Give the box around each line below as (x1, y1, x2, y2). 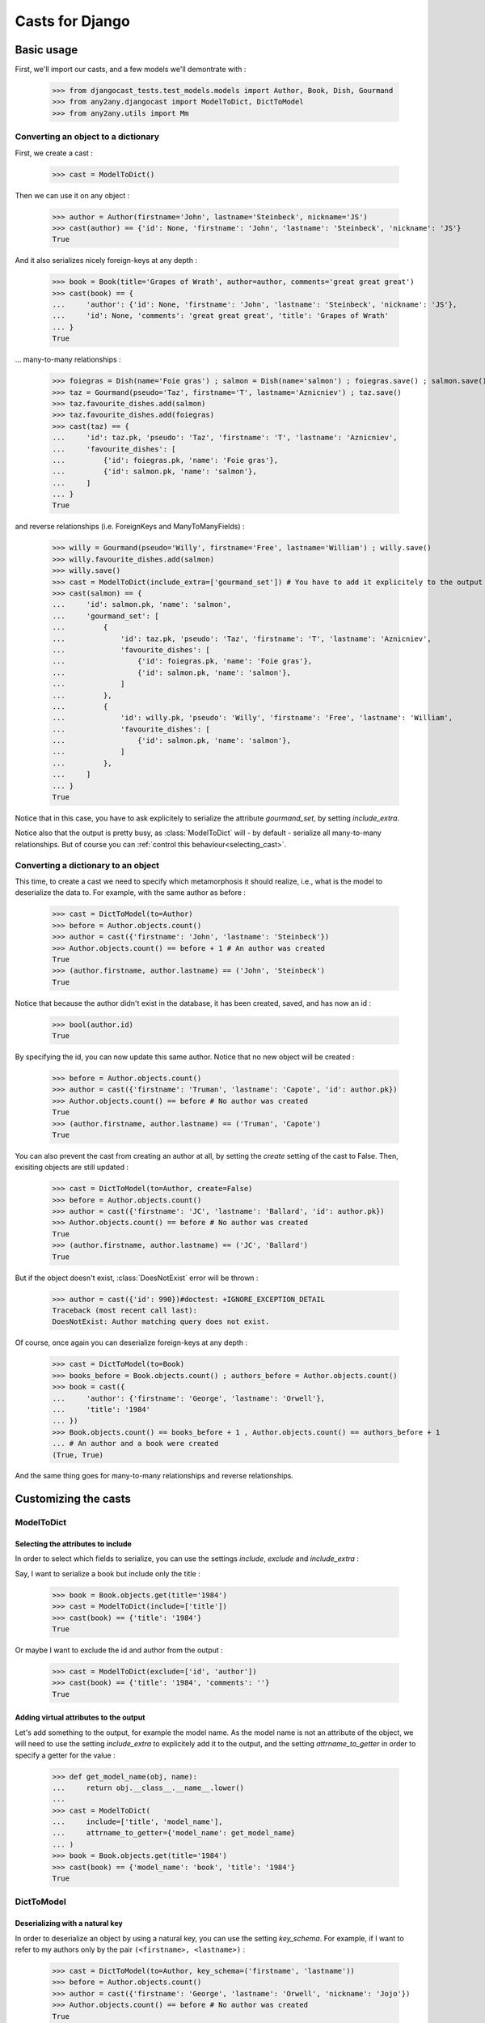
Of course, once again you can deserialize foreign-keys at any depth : (15, 1338, 248, 1347)
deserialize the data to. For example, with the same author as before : (15, 888, 247, 897)
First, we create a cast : (15, 148, 93, 158)
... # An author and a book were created (52, 1439, 219, 1448)
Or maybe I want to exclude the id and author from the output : (15, 1645, 224, 1655)
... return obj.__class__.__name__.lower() (52, 1783, 244, 1792)
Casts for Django (15, 12, 131, 30)
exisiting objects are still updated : (15, 1162, 129, 1173)
